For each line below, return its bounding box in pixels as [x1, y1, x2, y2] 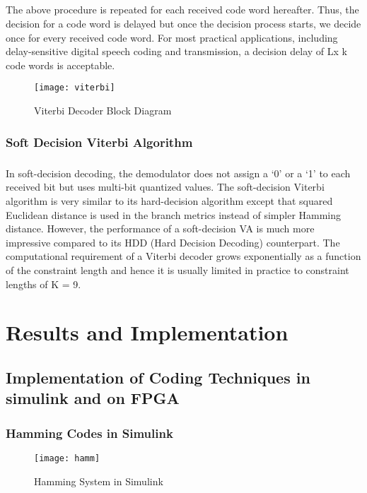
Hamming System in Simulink [34, 473, 163, 488]
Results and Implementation [6, 318, 289, 347]
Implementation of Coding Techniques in [6, 366, 310, 388]
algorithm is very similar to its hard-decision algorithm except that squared [6, 194, 333, 208]
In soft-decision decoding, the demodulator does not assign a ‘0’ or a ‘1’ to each [6, 165, 351, 180]
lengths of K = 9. [6, 276, 81, 291]
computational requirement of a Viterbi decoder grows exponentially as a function [6, 249, 361, 263]
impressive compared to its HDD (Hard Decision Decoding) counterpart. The [6, 234, 340, 249]
